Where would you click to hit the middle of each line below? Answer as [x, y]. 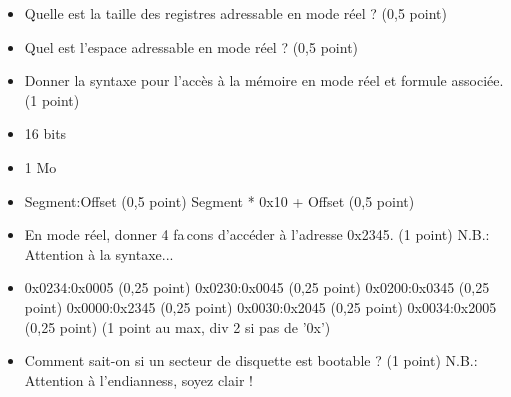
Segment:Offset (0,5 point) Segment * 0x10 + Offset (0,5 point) [219, 200]
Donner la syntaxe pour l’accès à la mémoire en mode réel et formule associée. [264, 80]
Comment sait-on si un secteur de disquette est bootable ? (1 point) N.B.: [251, 360]
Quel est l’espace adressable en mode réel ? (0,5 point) [191, 46]
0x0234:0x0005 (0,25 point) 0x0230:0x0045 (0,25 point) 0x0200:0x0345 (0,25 [257, 287]
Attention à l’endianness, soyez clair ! [138, 379]
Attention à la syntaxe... [99, 253]
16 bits [45, 133]
